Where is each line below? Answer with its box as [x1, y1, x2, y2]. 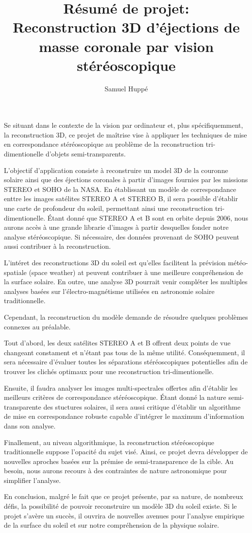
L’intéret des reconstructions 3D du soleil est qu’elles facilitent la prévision [4, 258, 226, 267]
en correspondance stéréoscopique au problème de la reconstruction [4, 139, 204, 149]
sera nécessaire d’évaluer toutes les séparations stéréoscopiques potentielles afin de [4, 357, 248, 367]
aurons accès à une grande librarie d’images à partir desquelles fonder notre [4, 222, 229, 232]
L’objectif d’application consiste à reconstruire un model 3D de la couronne [4, 165, 228, 175]
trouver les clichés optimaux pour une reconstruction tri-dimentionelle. [4, 366, 214, 376]
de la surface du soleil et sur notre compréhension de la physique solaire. [4, 520, 219, 530]
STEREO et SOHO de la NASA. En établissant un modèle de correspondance [4, 184, 236, 194]
